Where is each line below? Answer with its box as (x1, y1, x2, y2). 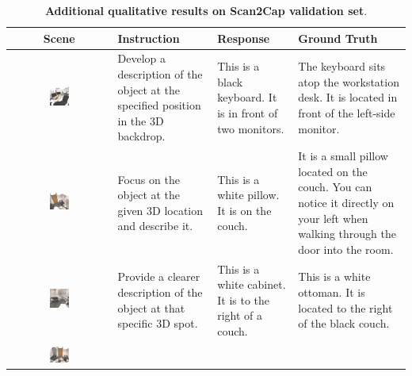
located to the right (298, 299, 393, 316)
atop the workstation (298, 73, 399, 90)
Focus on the (117, 171, 180, 187)
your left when (298, 209, 368, 226)
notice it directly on (298, 194, 395, 211)
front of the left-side (298, 105, 395, 121)
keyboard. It (217, 89, 277, 106)
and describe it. (117, 217, 193, 234)
